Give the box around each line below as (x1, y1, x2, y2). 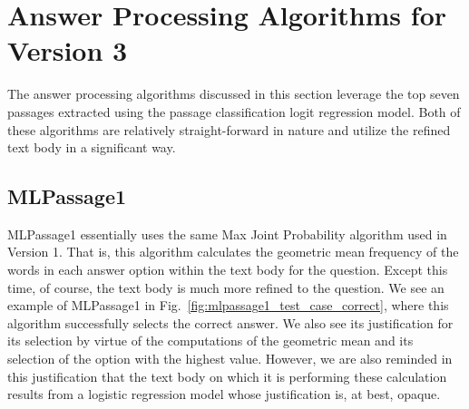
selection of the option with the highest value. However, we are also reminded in (7, 349, 453, 368)
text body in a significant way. (7, 138, 176, 157)
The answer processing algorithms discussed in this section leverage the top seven (7, 84, 460, 103)
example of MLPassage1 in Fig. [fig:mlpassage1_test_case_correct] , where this (7, 296, 449, 315)
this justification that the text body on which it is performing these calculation (7, 366, 447, 385)
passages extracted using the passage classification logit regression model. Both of (7, 102, 461, 121)
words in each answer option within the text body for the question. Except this (7, 260, 448, 279)
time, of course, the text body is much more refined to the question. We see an (7, 278, 445, 297)
